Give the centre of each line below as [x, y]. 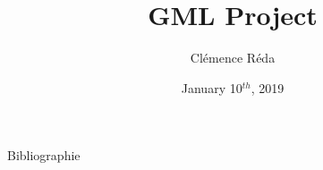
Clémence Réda [233, 58]
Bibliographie [44, 155]
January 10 [212, 87]
